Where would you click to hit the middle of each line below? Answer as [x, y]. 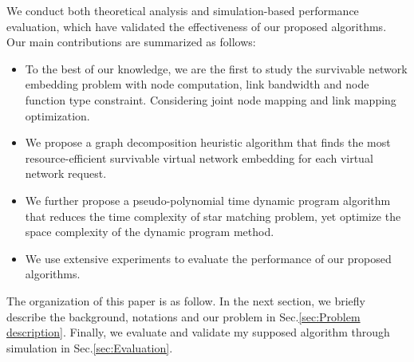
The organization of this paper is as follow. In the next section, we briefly [186, 300]
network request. [66, 173]
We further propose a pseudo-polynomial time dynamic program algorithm [208, 200]
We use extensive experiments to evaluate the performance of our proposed [208, 258]
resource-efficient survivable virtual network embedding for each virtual [199, 157]
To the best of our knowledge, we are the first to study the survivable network [216, 68]
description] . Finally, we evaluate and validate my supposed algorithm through [198, 332]
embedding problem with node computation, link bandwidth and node [197, 84]
